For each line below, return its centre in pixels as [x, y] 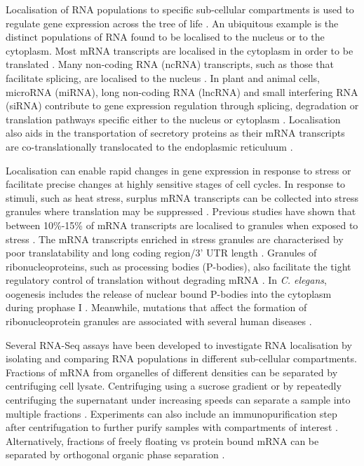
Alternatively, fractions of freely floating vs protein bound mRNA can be [162, 440]
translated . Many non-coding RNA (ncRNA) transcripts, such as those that [170, 64]
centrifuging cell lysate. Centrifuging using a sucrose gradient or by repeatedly [174, 386]
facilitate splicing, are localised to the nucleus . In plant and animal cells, [163, 77]
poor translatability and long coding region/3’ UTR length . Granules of [161, 253]
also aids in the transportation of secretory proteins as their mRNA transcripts [175, 133]
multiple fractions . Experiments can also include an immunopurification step [171, 413]
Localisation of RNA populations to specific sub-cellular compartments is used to [180, 9]
